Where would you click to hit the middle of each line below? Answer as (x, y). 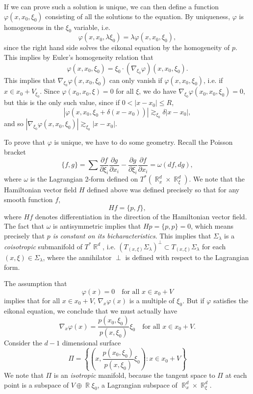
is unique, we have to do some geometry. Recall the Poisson (143, 142)
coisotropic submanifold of (43, 246)
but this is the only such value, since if (62, 102)
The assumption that (36, 283)
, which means (212, 226)
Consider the (23, 342)
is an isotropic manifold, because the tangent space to (134, 375)
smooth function (28, 199)
